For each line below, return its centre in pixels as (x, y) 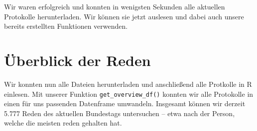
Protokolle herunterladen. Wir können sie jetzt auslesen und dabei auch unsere (124, 16)
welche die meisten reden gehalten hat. (63, 123)
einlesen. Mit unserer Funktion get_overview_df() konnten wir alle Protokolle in (129, 94)
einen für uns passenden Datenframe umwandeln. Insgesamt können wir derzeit (125, 103)
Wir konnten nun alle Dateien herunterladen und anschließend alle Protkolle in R (128, 84)
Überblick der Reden (77, 60)
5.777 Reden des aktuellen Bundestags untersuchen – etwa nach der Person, (120, 113)
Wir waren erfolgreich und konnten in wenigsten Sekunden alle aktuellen (115, 6)
